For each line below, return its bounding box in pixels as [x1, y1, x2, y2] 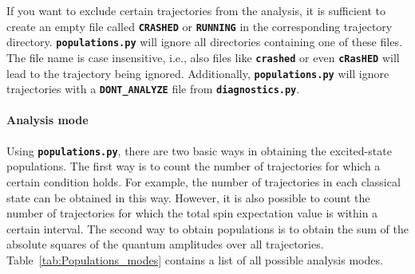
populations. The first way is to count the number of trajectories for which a [6, 158, 381, 174]
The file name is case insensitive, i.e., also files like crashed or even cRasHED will [6, 49, 400, 65]
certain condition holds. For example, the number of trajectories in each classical [6, 173, 401, 190]
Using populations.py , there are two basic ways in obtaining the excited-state [6, 142, 392, 159]
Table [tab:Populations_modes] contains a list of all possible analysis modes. [6, 251, 383, 268]
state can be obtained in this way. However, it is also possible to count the [6, 189, 370, 205]
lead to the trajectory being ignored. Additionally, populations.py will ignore [6, 65, 389, 81]
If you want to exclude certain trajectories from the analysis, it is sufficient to [6, 2, 385, 18]
